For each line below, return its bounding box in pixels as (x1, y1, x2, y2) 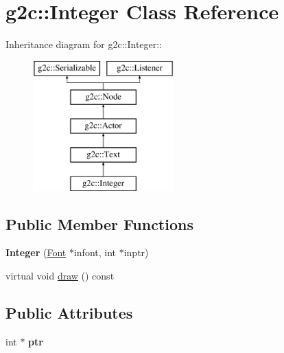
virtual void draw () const (5, 269, 115, 283)
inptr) (123, 245, 149, 260)
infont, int (73, 245, 117, 260)
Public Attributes (5, 302, 133, 323)
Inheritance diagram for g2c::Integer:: (5, 37, 163, 52)
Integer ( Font (5, 245, 67, 260)
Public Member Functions (5, 213, 193, 234)
